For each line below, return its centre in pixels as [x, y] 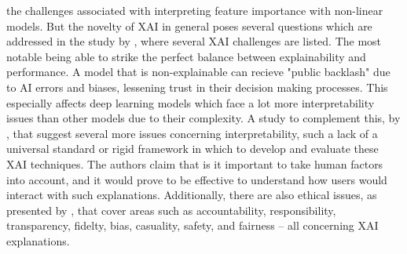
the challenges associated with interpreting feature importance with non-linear [195, 10]
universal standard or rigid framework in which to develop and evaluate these [192, 149]
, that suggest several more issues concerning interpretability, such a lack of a [192, 133]
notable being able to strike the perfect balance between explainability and [186, 56]
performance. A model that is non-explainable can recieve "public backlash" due [198, 72]
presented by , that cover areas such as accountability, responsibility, [171, 210]
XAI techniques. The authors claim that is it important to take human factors [195, 163]
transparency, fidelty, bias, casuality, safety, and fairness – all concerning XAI [192, 225]
